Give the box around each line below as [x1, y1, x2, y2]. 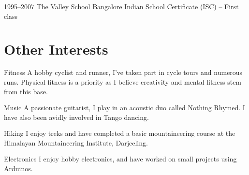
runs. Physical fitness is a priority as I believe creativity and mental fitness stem [4, 76, 242, 87]
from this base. [4, 86, 48, 96]
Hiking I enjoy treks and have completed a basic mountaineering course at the [4, 128, 235, 138]
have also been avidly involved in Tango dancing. [4, 112, 149, 122]
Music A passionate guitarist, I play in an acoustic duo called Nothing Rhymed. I [4, 102, 245, 113]
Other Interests [4, 39, 108, 59]
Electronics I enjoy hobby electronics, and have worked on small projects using [4, 154, 237, 164]
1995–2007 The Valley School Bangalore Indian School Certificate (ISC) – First [4, 1, 239, 11]
